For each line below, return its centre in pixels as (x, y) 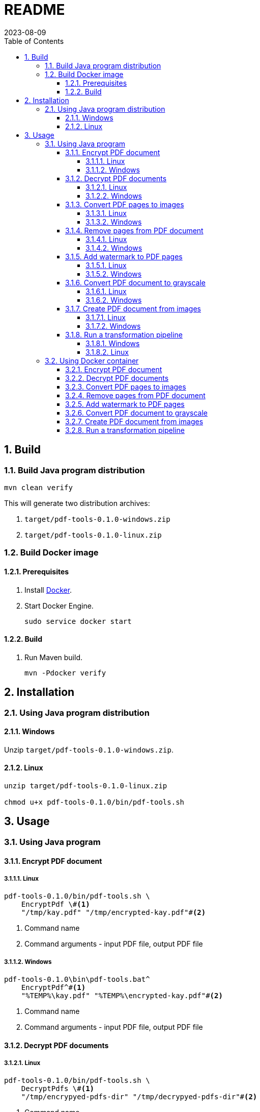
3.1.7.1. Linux (106, 317)
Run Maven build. (54, 657)
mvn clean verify (38, 487)
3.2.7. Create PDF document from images (134, 421)
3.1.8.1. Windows (113, 343)
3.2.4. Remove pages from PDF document (135, 395)
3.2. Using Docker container (92, 360)
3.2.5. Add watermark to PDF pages (125, 404)
